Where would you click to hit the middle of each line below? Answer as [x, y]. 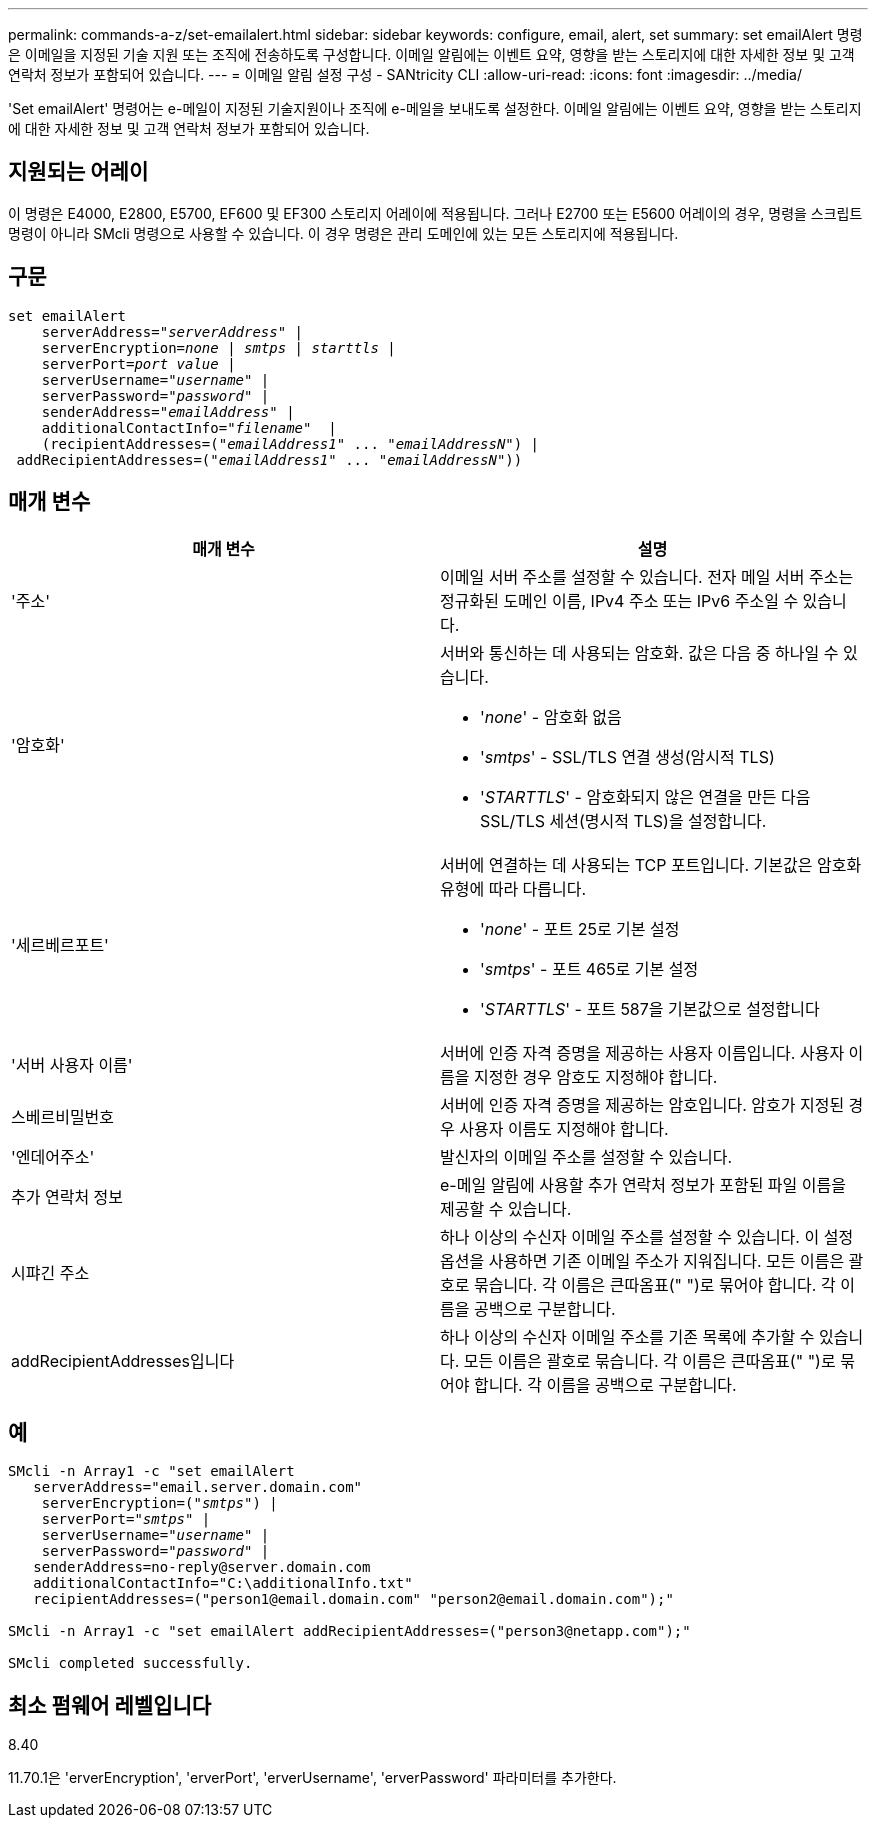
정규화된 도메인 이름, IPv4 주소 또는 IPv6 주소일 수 [619, 600]
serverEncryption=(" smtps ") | [159, 1503]
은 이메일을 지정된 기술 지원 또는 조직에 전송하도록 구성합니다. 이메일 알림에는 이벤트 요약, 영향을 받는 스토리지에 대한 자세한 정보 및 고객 [431, 54]
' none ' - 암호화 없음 [551, 716]
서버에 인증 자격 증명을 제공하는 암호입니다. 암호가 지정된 [642, 1104]
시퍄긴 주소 [50, 1272]
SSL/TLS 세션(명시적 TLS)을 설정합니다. [623, 820]
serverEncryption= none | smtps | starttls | [218, 347]
